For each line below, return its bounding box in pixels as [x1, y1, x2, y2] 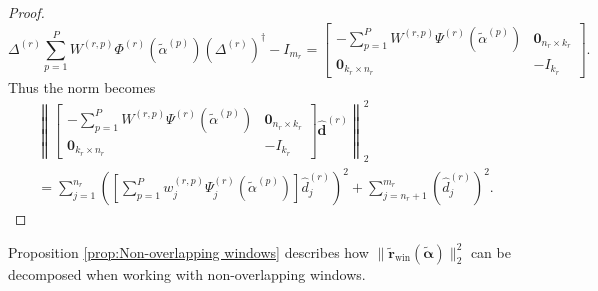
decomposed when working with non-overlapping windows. [8, 263, 366, 284]
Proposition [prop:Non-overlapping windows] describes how [8, 241, 369, 262]
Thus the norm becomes [8, 76, 156, 97]
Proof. [8, 2, 45, 22]
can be [470, 241, 511, 262]
